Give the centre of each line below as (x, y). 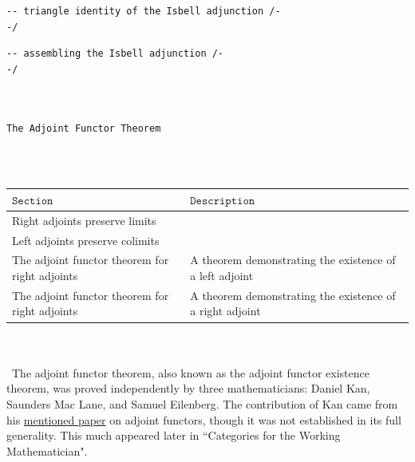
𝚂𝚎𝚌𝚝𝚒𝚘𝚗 (33, 201)
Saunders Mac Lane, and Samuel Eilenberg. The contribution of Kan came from (202, 403)
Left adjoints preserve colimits (86, 240)
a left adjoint (222, 276)
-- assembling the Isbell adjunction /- (115, 54)
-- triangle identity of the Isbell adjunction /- (144, 11)
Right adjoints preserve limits (84, 220)
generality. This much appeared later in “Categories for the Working (174, 435)
